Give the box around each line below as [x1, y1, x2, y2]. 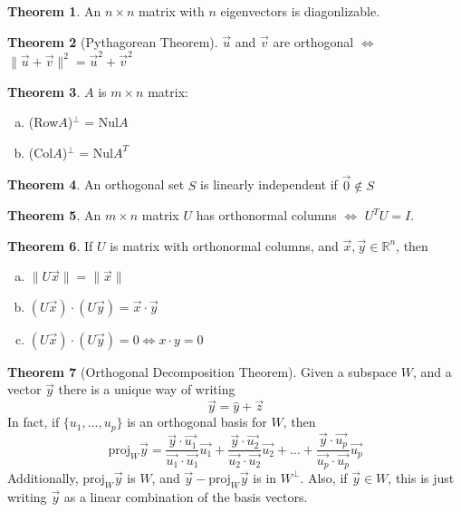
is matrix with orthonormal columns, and [110, 236, 339, 255]
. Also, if [300, 468, 348, 487]
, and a [413, 362, 452, 381]
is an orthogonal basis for [127, 412, 267, 431]
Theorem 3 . [7, 82, 81, 101]
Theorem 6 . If [7, 236, 93, 255]
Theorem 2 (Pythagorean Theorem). [7, 32, 218, 51]
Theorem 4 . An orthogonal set [7, 175, 185, 194]
